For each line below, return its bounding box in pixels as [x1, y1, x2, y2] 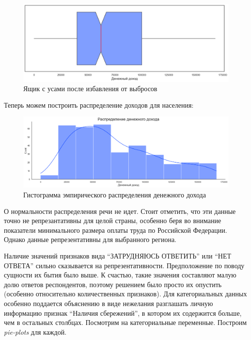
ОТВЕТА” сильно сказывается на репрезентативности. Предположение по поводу [4, 260, 245, 270]
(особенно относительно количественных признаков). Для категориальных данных [4, 289, 247, 299]
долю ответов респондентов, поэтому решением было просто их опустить [4, 279, 222, 289]
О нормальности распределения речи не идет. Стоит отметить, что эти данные [4, 206, 236, 216]
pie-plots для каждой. [4, 326, 67, 337]
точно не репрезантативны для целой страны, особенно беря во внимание [4, 215, 221, 226]
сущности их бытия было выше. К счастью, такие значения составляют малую [4, 270, 236, 280]
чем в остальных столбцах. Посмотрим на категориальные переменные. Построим [4, 317, 247, 327]
